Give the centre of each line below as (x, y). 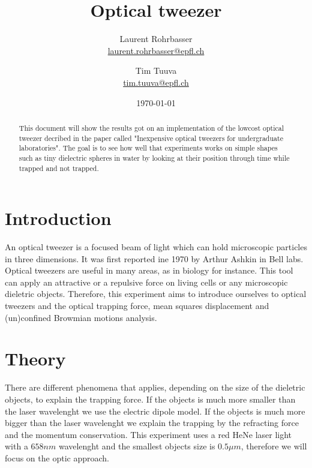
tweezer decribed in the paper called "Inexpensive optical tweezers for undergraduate (151, 138)
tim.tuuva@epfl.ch (156, 82)
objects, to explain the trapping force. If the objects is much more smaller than (150, 399)
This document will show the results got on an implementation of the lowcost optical (151, 127)
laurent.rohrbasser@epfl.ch (156, 50)
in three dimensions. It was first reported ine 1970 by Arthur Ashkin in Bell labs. (154, 258)
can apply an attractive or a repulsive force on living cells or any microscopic (146, 282)
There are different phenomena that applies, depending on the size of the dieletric (155, 387)
